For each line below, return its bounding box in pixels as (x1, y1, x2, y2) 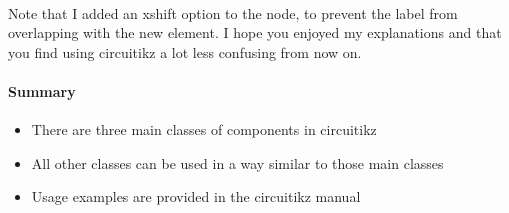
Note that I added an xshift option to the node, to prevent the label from (8, 2, 458, 23)
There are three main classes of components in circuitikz (31, 119, 377, 140)
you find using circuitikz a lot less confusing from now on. (8, 41, 362, 62)
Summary (8, 80, 76, 101)
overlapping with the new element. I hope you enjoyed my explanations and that (8, 22, 502, 43)
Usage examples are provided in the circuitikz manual (31, 186, 361, 207)
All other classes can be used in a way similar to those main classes (31, 152, 444, 173)
